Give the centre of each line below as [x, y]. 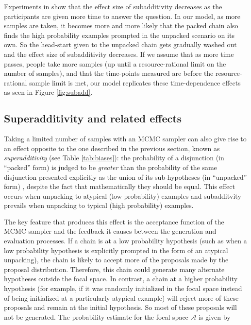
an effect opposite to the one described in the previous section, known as [112, 148]
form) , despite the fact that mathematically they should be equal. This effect [119, 186]
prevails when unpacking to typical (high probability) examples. [99, 205]
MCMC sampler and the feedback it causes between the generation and [110, 231]
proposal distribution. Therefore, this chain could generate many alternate [114, 269]
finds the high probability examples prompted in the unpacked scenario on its [119, 35]
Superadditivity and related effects [93, 118]
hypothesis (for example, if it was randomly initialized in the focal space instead [123, 288]
